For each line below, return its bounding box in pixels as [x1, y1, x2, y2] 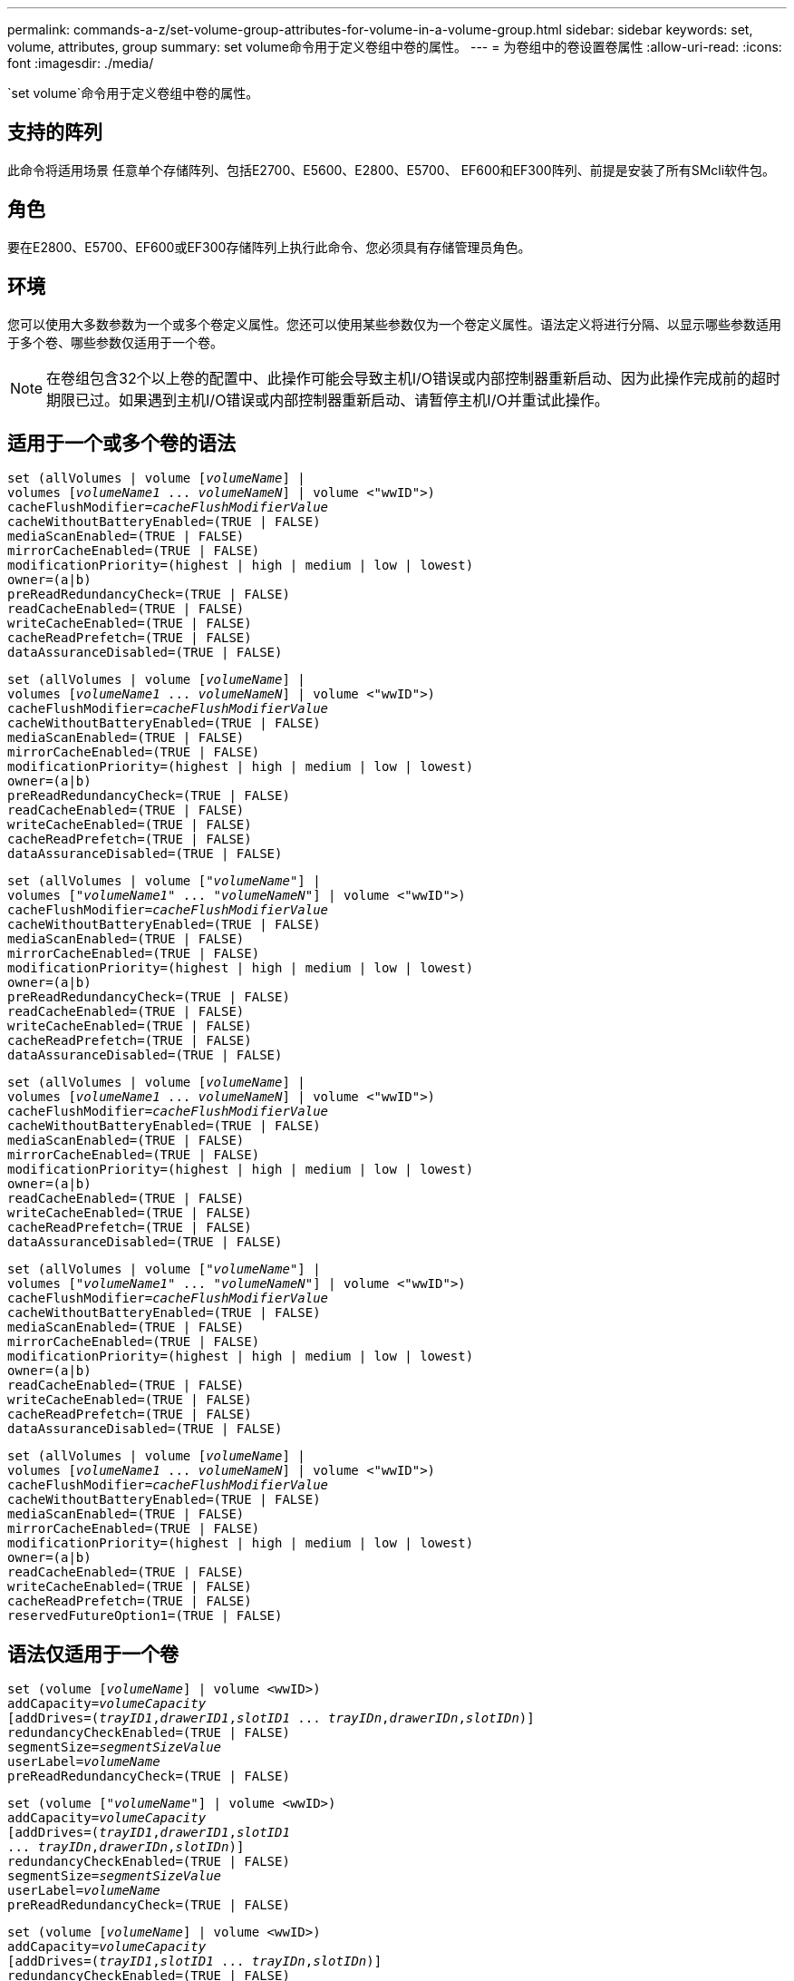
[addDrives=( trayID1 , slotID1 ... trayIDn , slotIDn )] [7, 1954, 382, 1969]
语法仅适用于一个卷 [7, 1642, 179, 1665]
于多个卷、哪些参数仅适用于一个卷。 [7, 334, 223, 350]
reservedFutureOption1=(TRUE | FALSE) [7, 1608, 283, 1624]
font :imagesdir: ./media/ [7, 55, 154, 71]
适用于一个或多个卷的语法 [7, 431, 236, 454]
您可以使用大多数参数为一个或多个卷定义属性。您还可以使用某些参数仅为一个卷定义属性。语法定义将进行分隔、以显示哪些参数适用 [7, 316, 781, 332]
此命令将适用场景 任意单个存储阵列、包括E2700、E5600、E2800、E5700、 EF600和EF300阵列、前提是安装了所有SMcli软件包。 [7, 161, 776, 178]
